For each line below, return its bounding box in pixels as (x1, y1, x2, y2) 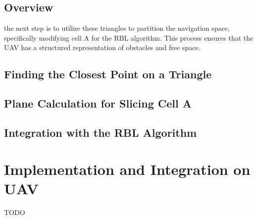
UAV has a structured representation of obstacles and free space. (4, 42, 201, 53)
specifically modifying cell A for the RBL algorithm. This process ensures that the (4, 32, 254, 43)
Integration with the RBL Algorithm (4, 124, 197, 140)
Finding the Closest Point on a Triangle (4, 66, 212, 82)
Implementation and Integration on (4, 159, 251, 179)
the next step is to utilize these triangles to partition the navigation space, (4, 23, 230, 33)
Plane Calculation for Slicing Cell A (4, 96, 192, 111)
